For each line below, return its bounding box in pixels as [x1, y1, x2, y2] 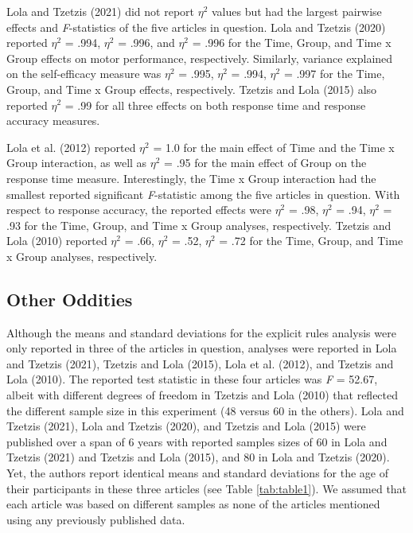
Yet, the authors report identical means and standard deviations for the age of [6, 465, 389, 481]
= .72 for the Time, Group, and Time [219, 232, 403, 249]
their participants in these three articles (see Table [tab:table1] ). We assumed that [6, 480, 407, 496]
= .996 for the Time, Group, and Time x [192, 34, 392, 51]
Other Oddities [6, 286, 133, 311]
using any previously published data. [6, 511, 185, 527]
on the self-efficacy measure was [6, 65, 162, 82]
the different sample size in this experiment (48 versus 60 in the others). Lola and [6, 402, 404, 418]
